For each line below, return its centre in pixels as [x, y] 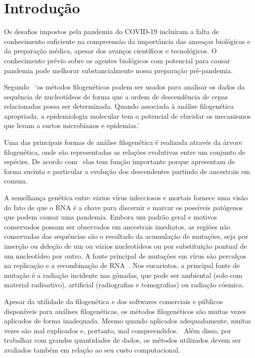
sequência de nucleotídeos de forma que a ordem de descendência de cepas [116, 96]
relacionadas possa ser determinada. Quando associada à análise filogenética [119, 106]
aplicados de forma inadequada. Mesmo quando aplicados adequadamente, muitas [128, 321]
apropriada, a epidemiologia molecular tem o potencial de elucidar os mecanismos [127, 115]
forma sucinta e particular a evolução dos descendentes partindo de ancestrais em [127, 171]
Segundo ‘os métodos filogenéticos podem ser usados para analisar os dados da [125, 87]
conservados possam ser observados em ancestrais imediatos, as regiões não [117, 226]
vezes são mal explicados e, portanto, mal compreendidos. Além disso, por [118, 330]
